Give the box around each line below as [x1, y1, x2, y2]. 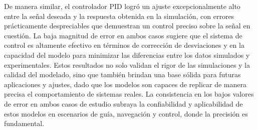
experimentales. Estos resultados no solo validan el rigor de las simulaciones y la [4, 59, 250, 70]
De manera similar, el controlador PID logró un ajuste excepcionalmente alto [4, 1, 240, 11]
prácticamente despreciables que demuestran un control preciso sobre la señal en [4, 20, 250, 31]
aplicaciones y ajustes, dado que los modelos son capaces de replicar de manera [4, 79, 246, 89]
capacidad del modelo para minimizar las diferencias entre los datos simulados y [4, 49, 250, 60]
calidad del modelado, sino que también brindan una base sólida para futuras [4, 69, 241, 80]
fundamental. [4, 118, 45, 129]
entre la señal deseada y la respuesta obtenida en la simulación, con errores [4, 10, 234, 21]
